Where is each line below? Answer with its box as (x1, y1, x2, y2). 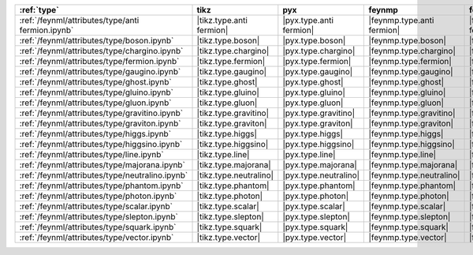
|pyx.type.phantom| (282, 180, 356, 191)
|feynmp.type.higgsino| (368, 139, 455, 149)
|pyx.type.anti (282, 15, 334, 25)
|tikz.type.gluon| (196, 97, 258, 108)
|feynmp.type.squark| (368, 222, 449, 232)
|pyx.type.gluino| (282, 87, 346, 98)
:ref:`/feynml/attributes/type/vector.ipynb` (19, 232, 174, 242)
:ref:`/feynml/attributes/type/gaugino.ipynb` (19, 66, 181, 77)
